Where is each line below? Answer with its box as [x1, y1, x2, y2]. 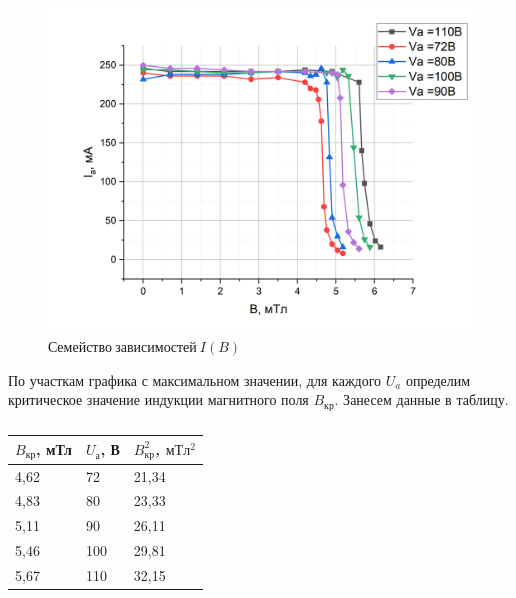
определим [405, 369, 471, 390]
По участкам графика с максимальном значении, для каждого [8, 369, 382, 390]
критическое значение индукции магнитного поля [8, 389, 309, 410]
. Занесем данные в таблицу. [334, 389, 509, 410]
